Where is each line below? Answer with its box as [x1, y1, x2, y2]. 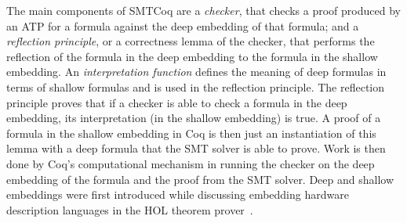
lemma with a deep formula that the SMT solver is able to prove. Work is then [6, 140, 386, 156]
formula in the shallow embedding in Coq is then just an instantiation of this [6, 124, 376, 141]
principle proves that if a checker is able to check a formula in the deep [6, 94, 347, 110]
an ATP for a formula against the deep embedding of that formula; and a [6, 17, 359, 34]
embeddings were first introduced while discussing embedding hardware [6, 186, 349, 203]
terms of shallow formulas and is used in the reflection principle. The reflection [6, 78, 385, 95]
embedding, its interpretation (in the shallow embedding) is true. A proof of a [6, 110, 381, 126]
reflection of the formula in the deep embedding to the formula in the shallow [6, 48, 378, 64]
